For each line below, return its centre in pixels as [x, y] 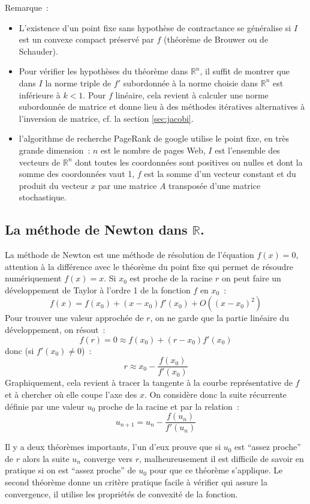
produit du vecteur [53, 185]
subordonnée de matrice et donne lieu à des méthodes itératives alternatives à [162, 106]
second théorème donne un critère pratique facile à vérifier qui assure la [136, 481]
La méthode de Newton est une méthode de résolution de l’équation [130, 255]
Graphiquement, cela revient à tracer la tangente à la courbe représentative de [149, 382]
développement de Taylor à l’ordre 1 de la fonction [98, 289]
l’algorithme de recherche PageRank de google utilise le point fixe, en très [154, 138]
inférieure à [40, 94]
